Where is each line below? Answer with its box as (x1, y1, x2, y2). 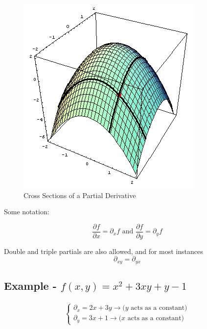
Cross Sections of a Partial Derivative (23, 190, 136, 200)
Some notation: (4, 206, 49, 217)
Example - (4, 278, 57, 293)
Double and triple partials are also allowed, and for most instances (4, 246, 203, 256)
